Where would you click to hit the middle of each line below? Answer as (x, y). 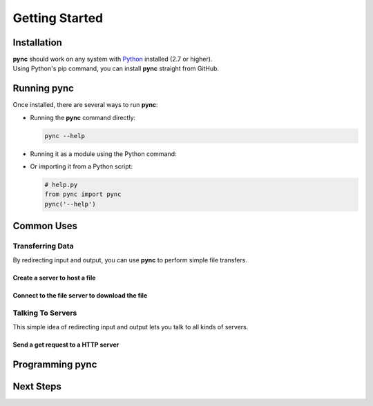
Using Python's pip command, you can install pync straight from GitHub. (116, 68)
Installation (37, 42)
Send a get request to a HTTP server (66, 345)
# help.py (61, 185)
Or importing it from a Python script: (82, 166)
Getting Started (58, 18)
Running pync (43, 89)
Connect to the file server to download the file (80, 295)
